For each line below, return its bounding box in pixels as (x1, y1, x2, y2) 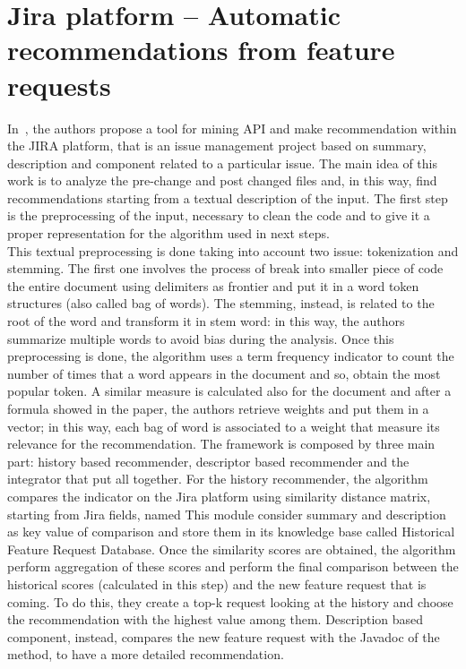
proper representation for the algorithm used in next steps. (7, 224, 330, 243)
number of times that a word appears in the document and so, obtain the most (7, 364, 441, 382)
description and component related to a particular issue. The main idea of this (7, 153, 437, 172)
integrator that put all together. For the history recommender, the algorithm (7, 469, 428, 488)
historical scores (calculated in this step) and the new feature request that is (7, 574, 427, 593)
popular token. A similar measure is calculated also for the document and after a (7, 382, 452, 400)
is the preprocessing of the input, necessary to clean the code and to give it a (7, 206, 430, 225)
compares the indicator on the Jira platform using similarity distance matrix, (7, 486, 431, 505)
